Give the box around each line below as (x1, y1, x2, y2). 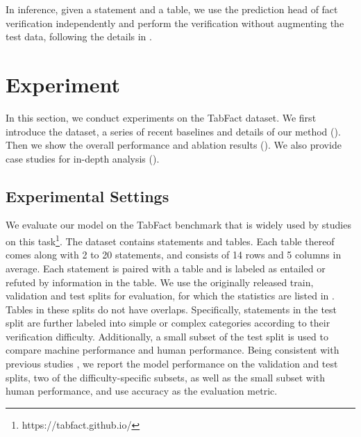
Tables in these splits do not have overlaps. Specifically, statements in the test (6, 302, 337, 316)
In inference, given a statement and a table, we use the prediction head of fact (6, 2, 338, 16)
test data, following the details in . (6, 29, 152, 44)
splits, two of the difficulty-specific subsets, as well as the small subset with (6, 370, 326, 384)
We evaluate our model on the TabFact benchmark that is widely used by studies (6, 217, 351, 232)
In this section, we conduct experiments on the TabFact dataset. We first (6, 110, 317, 124)
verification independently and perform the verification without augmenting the (6, 15, 344, 30)
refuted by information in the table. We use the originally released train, (6, 274, 314, 289)
